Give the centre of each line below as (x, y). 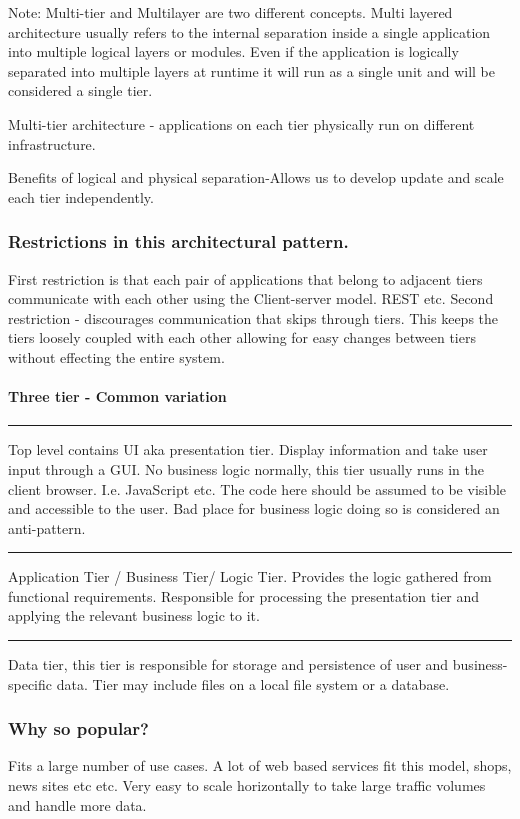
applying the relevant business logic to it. (134, 615)
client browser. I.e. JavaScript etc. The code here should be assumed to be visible (257, 488)
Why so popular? (78, 728)
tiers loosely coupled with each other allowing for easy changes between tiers (242, 337)
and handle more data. (77, 804)
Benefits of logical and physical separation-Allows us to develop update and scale (256, 177)
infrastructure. (52, 143)
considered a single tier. (80, 90)
